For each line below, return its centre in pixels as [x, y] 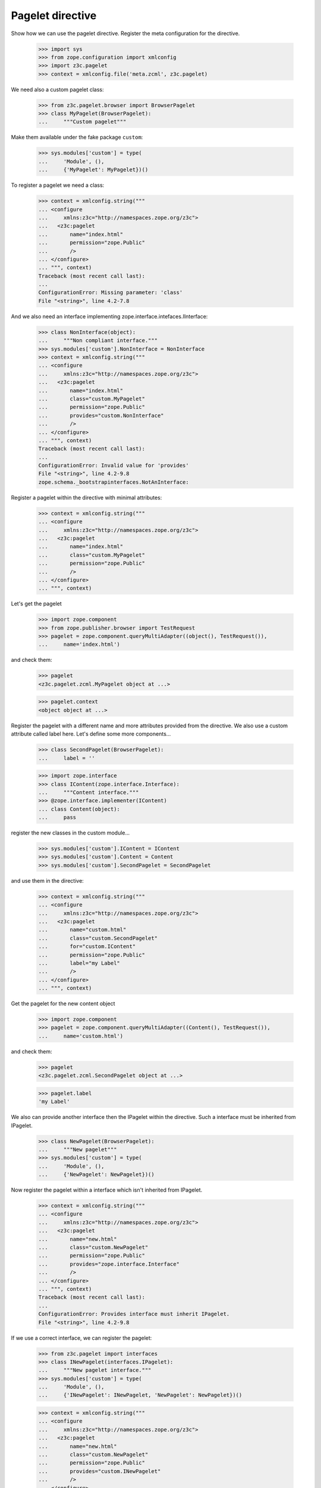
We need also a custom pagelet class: [57, 89]
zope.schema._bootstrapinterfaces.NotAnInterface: [114, 482]
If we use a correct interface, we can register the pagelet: [81, 1338]
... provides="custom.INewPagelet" [100, 1471]
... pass [57, 818]
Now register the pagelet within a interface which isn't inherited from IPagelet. [107, 1190]
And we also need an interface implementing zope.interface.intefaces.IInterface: [109, 316]
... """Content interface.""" [89, 792]
